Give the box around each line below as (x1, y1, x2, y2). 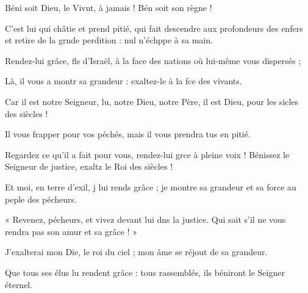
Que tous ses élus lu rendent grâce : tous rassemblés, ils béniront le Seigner (5, 266, 285, 278)
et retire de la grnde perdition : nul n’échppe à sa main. (5, 34, 213, 46)
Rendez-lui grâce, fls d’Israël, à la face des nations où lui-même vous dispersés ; (5, 54, 301, 67)
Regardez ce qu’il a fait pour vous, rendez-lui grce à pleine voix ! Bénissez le (5, 148, 290, 161)
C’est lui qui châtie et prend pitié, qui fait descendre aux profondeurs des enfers (5, 21, 303, 34)
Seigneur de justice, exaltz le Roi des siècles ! (5, 160, 173, 173)
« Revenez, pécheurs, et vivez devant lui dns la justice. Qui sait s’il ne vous (5, 213, 286, 226)
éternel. (5, 278, 33, 291)
